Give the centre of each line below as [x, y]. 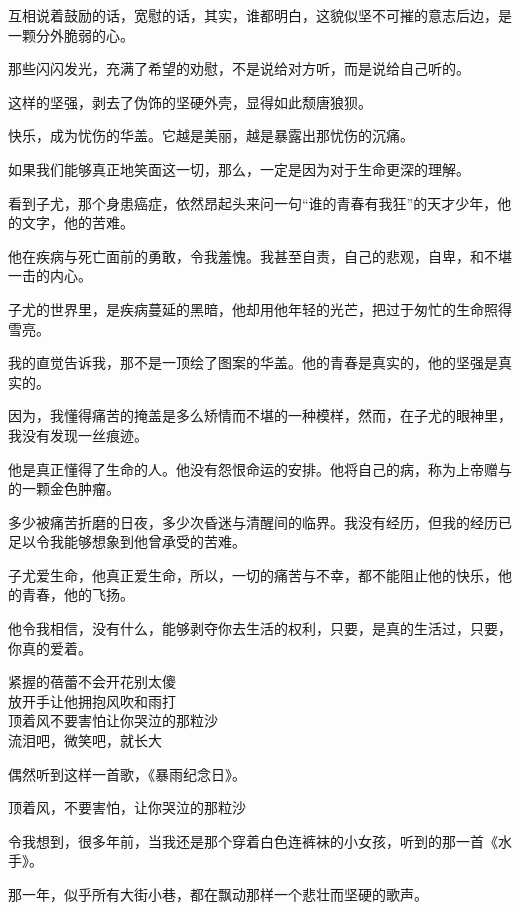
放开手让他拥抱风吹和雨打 [92, 700]
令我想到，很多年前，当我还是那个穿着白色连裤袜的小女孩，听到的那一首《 [253, 840]
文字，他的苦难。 [77, 222]
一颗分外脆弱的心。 [71, 34]
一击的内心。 [50, 275]
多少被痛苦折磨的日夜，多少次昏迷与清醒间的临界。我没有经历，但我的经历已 [260, 521]
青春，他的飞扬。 [77, 594]
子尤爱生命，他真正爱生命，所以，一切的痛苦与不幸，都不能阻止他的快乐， [253, 574]
